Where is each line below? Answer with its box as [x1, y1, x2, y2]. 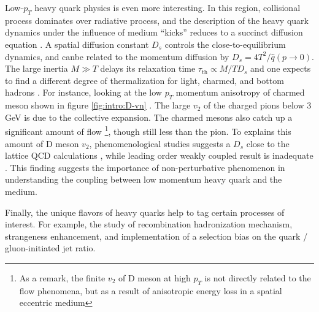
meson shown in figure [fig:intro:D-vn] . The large [5, 99, 191, 112]
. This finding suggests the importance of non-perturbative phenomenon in [5, 161, 285, 173]
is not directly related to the [204, 271, 311, 284]
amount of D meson [5, 137, 79, 150]
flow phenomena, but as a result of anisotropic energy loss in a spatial [19, 284, 282, 297]
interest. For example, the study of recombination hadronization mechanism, [5, 218, 293, 230]
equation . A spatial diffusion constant [5, 37, 149, 50]
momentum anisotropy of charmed [175, 86, 305, 99]
